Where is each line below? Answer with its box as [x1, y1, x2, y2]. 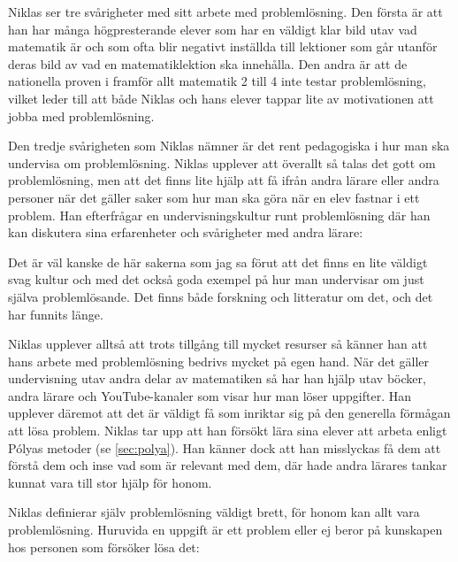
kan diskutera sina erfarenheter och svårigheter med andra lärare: [8, 223, 363, 242]
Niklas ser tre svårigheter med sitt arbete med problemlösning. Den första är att [8, 3, 443, 20]
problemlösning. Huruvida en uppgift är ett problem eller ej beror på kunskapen [8, 520, 443, 539]
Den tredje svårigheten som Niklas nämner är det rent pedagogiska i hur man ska [8, 136, 450, 155]
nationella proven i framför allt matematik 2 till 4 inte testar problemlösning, [8, 72, 426, 90]
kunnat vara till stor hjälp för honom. [8, 473, 212, 491]
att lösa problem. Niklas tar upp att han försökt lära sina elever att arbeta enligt [8, 421, 447, 440]
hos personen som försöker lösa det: [8, 537, 200, 556]
